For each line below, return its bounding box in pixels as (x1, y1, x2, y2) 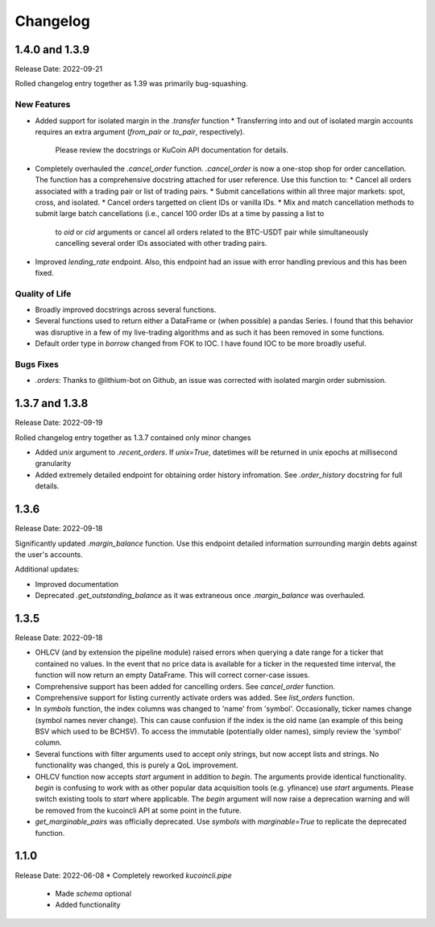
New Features (14, 99, 71, 110)
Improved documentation (35, 579, 119, 588)
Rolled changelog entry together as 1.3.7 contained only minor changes (14, 432, 251, 443)
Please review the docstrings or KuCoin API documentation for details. (55, 145, 289, 155)
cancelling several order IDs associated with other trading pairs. (55, 239, 267, 248)
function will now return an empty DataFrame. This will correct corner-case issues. (35, 670, 310, 680)
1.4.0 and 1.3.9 (14, 43, 90, 56)
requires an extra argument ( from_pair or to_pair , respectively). (35, 127, 245, 136)
